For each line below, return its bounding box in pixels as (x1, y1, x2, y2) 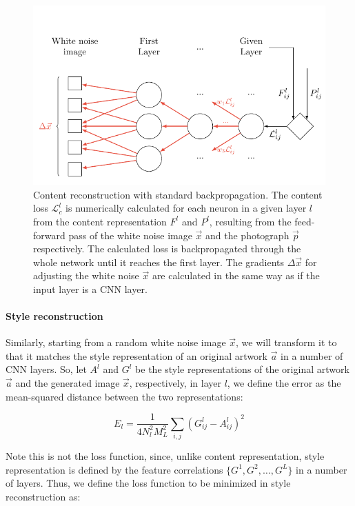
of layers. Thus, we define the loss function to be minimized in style (6, 476, 291, 490)
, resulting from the (209, 214, 292, 228)
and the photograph (205, 227, 290, 242)
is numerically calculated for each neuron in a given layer (65, 201, 307, 215)
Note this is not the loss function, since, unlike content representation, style (6, 449, 325, 463)
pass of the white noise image (68, 227, 192, 242)
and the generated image (15, 376, 120, 390)
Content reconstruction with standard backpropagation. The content (33, 187, 323, 201)
